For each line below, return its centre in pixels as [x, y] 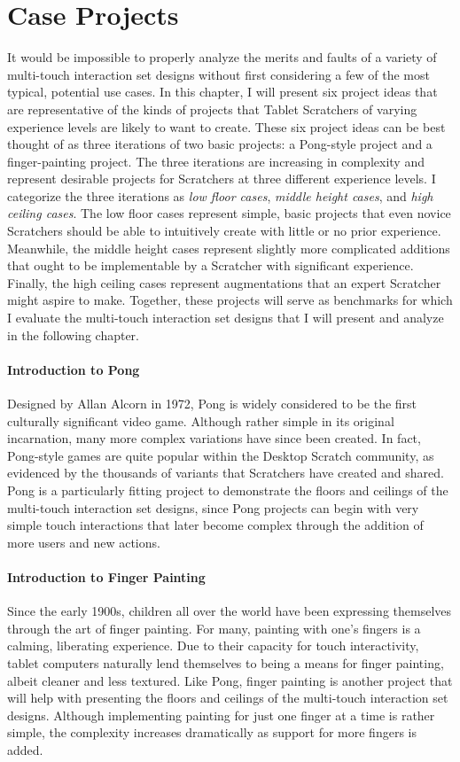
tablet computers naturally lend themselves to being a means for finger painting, [226, 662]
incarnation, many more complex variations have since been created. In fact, [214, 438]
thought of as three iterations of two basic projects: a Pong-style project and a [220, 144]
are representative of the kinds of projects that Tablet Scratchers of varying [212, 109]
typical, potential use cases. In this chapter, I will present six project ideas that [222, 92]
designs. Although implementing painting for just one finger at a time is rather [221, 715]
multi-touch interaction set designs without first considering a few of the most [218, 74]
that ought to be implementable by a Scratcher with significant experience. [211, 265]
